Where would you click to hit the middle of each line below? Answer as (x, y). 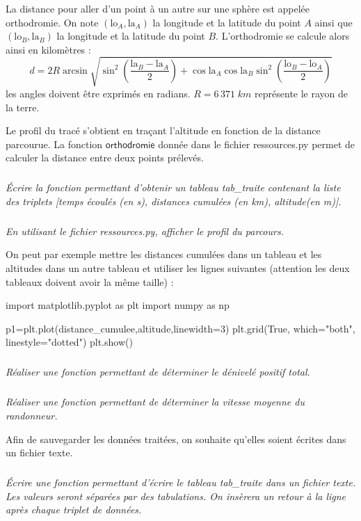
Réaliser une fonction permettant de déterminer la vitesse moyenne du (155, 402)
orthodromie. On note (52, 22)
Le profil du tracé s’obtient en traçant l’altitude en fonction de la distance (163, 130)
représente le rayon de (302, 93)
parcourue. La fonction (54, 144)
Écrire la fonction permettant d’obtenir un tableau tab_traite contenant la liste (173, 187)
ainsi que (334, 22)
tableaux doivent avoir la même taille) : (90, 281)
